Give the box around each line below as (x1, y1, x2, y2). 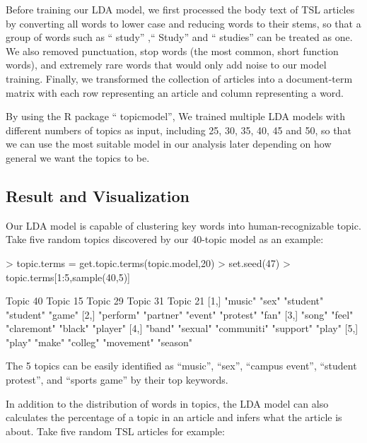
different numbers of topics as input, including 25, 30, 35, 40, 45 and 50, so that (6, 122, 351, 137)
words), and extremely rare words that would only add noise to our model (6, 57, 327, 72)
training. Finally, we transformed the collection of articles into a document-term (6, 71, 353, 85)
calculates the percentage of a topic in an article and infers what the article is (6, 410, 342, 425)
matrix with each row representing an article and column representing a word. (6, 85, 344, 100)
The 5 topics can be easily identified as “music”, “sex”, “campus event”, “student (6, 358, 357, 373)
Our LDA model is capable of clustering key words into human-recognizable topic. (6, 218, 361, 232)
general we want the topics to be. (6, 150, 150, 165)
